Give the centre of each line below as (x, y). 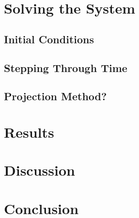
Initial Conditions (49, 39)
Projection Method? (55, 96)
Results (29, 132)
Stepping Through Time (66, 67)
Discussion (39, 170)
